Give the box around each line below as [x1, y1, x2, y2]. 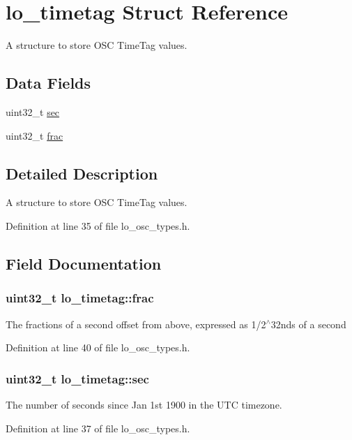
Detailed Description [6, 162, 158, 184]
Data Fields [6, 72, 91, 94]
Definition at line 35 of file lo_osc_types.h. [6, 218, 190, 233]
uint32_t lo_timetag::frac [6, 289, 154, 307]
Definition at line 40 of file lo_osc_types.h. [6, 340, 190, 355]
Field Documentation [6, 252, 162, 274]
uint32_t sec [6, 104, 60, 119]
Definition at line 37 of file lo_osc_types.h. [6, 420, 190, 435]
